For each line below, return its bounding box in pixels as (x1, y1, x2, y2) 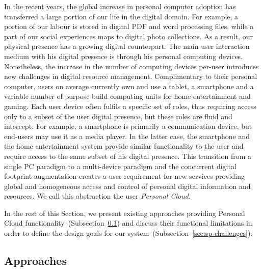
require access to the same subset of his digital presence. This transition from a (4, 150, 252, 161)
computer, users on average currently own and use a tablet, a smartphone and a (4, 80, 254, 91)
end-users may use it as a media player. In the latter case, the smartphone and (4, 130, 250, 141)
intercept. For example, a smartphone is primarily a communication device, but (4, 121, 252, 131)
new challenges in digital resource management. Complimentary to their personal (4, 71, 257, 82)
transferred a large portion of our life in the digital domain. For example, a (4, 11, 239, 21)
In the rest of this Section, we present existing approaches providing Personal (4, 207, 245, 218)
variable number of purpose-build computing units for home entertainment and (4, 91, 251, 101)
